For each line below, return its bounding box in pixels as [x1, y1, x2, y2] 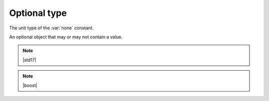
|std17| [22, 57, 37, 63]
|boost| [22, 82, 37, 88]
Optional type [9, 7, 67, 18]
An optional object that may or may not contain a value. [9, 34, 123, 40]
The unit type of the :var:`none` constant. [9, 25, 94, 31]
